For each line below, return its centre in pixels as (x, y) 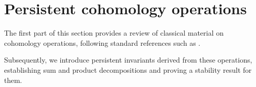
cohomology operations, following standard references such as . (102, 42)
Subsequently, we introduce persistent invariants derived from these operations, (128, 60)
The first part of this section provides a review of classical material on (114, 33)
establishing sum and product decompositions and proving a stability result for (128, 69)
